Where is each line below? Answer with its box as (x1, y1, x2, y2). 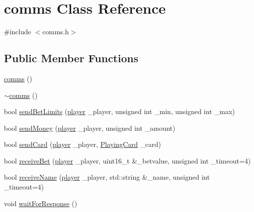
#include (4, 26, 31, 37)
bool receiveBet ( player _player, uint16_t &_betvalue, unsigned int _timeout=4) (4, 155, 251, 165)
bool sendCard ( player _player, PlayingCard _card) (4, 139, 161, 149)
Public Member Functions (4, 50, 138, 66)
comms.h (42, 26, 69, 37)
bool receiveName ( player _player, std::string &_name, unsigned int (4, 172, 210, 182)
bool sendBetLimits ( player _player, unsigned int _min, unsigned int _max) (4, 106, 235, 117)
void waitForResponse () (4, 198, 77, 208)
